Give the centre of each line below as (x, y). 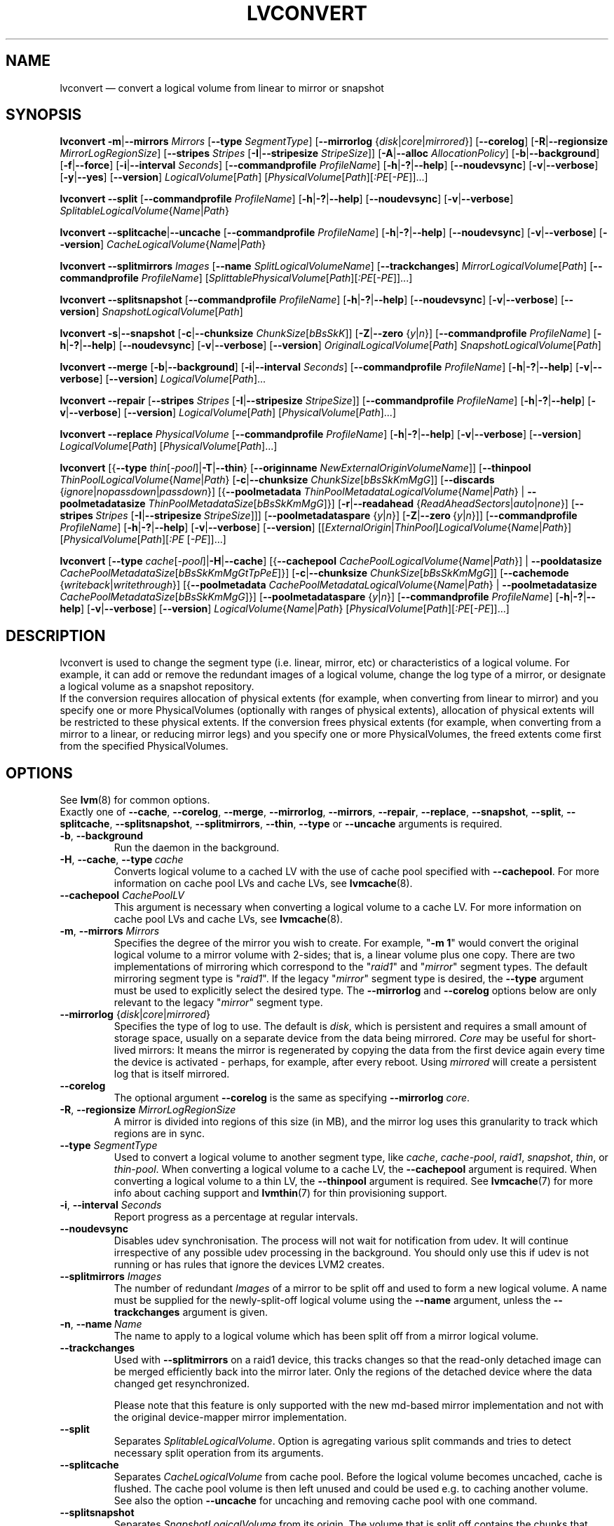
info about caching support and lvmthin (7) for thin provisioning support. (280, 1193)
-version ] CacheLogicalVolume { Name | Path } (163, 245)
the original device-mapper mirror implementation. (230, 1417)
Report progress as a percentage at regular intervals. (236, 1217)
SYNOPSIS (44, 115)
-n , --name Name (101, 1324)
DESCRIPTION (56, 635)
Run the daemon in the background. (197, 848)
